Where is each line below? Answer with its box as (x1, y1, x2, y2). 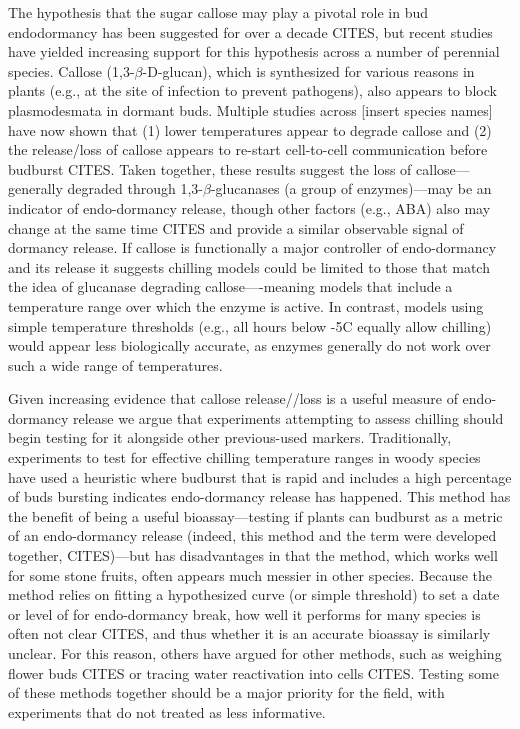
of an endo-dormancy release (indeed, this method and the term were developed (8, 525, 497, 546)
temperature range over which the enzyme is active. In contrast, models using (8, 295, 484, 316)
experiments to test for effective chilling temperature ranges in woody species (8, 447, 481, 468)
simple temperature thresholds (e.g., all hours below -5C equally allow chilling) (8, 315, 492, 336)
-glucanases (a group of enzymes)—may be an (210, 178, 492, 199)
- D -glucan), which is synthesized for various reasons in (142, 60, 475, 81)
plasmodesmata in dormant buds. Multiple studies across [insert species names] (8, 99, 493, 120)
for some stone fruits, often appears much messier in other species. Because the (8, 564, 493, 585)
